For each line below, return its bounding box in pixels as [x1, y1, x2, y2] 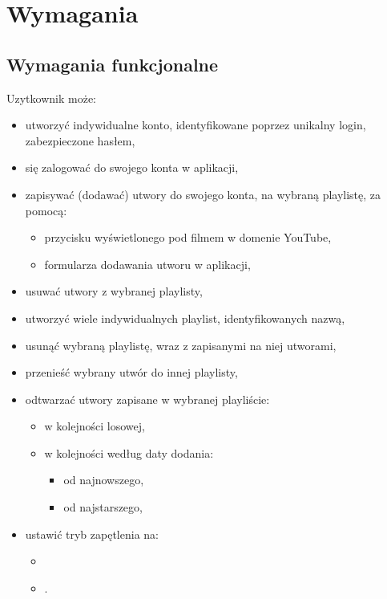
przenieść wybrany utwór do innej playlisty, [25, 364, 238, 381]
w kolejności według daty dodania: [44, 444, 214, 461]
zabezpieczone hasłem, [25, 132, 135, 149]
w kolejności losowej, [44, 418, 145, 434]
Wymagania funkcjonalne [6, 51, 219, 76]
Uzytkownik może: [6, 89, 96, 106]
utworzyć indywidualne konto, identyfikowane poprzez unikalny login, [25, 116, 366, 133]
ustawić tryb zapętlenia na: [25, 525, 159, 542]
